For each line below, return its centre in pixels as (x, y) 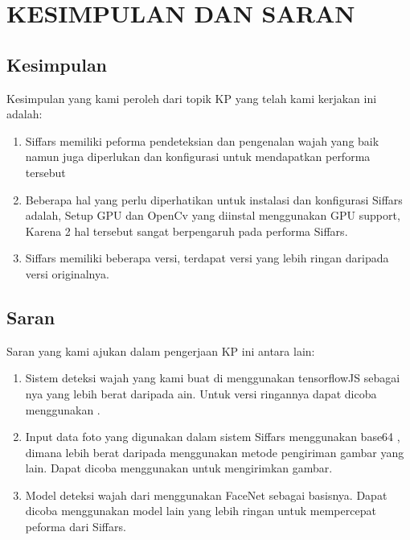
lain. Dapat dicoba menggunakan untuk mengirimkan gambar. (179, 468)
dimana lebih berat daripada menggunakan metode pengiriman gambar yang (215, 452)
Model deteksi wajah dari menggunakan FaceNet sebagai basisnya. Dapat (206, 495)
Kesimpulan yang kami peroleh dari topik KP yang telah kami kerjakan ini (192, 98)
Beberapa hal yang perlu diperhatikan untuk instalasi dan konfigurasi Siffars (214, 199)
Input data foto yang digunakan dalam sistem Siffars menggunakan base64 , (213, 437)
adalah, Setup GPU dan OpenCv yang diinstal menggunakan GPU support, (213, 215)
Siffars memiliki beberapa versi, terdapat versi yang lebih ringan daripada (207, 258)
